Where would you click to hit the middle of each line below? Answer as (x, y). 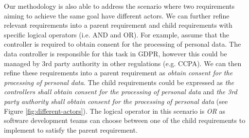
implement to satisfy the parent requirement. (71, 129)
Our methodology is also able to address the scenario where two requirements (119, 6)
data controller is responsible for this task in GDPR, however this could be (116, 53)
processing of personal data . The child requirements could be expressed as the (119, 82)
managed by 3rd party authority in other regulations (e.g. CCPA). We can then (123, 63)
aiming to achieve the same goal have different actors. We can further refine (117, 15)
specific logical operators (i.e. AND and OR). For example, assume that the (116, 34)
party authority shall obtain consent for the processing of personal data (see (116, 101)
